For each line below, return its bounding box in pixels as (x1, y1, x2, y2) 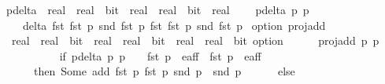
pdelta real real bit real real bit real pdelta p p (6, 2, 309, 17)
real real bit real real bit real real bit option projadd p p (11, 32, 379, 49)
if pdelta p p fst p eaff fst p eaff (59, 47, 261, 64)
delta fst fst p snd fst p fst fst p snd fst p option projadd (22, 16, 326, 33)
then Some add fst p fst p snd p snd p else (33, 63, 295, 79)
